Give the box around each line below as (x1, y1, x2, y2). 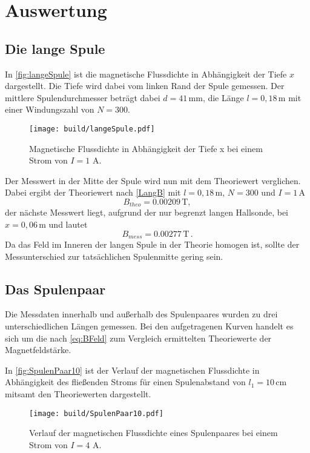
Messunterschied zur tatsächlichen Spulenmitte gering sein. (5, 250, 223, 262)
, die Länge (202, 91, 244, 104)
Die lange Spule (5, 39, 105, 58)
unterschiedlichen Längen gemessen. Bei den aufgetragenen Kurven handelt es (5, 320, 294, 332)
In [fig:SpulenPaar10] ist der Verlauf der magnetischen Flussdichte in (5, 363, 260, 376)
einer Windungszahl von (5, 103, 94, 116)
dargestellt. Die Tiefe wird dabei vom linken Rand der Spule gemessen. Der (5, 79, 285, 92)
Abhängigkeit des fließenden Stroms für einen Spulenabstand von (5, 375, 246, 388)
